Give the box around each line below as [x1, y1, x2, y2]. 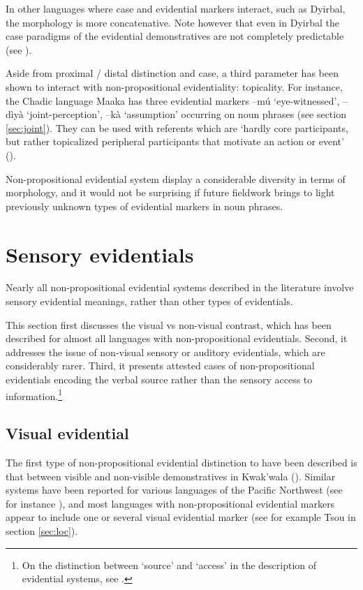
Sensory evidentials [6, 239, 194, 268]
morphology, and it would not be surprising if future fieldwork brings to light [6, 185, 335, 200]
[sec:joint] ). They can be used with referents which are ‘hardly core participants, [6, 120, 348, 135]
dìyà [6, 107, 24, 121]
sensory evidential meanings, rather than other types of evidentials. [6, 294, 293, 309]
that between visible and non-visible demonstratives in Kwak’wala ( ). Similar [6, 469, 336, 483]
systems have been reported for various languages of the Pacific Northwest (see [6, 482, 343, 497]
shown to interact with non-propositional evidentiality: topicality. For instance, [6, 79, 343, 94]
